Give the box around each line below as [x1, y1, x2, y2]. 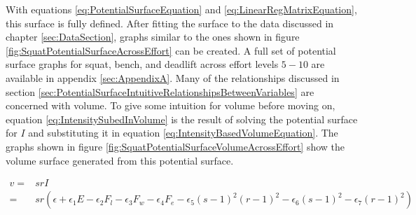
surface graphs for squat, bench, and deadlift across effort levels [6, 57, 279, 71]
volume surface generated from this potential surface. [6, 153, 234, 167]
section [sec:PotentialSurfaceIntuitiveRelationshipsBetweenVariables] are [6, 84, 314, 99]
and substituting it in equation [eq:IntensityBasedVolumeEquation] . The [28, 125, 338, 140]
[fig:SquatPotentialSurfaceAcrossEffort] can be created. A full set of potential [6, 43, 336, 57]
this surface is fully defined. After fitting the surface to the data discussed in [6, 15, 334, 30]
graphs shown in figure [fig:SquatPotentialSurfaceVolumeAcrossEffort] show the [6, 139, 345, 153]
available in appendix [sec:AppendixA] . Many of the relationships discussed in [6, 70, 340, 85]
